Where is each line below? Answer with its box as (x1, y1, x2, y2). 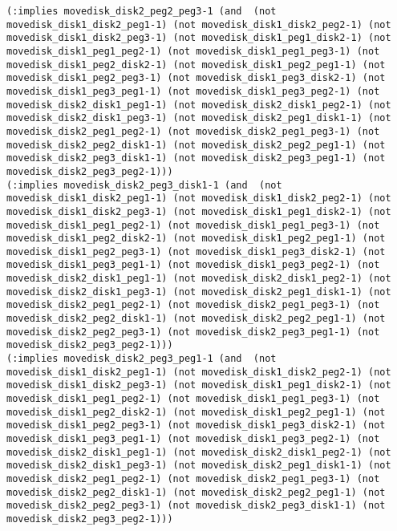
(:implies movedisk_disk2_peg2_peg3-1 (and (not (6, 6, 277, 17)
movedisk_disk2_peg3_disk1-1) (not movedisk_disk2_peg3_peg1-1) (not (6, 152, 386, 164)
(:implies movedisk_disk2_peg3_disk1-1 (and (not (6, 179, 282, 191)
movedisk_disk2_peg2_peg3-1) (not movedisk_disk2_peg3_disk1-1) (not (6, 500, 386, 512)
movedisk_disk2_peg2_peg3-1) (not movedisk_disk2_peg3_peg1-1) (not (6, 326, 380, 338)
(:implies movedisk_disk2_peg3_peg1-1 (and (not (6, 353, 277, 365)
